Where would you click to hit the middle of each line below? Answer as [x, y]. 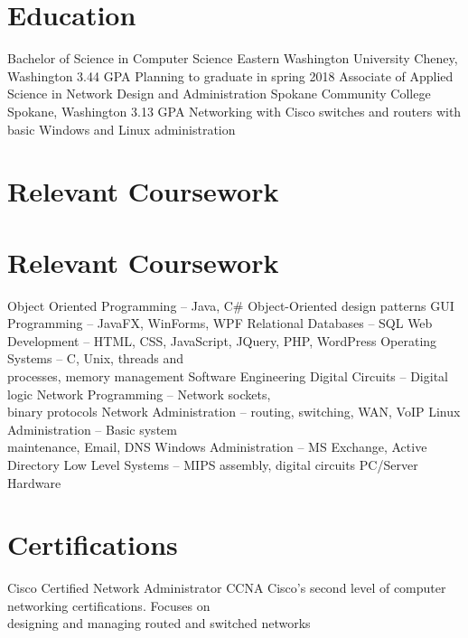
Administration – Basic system [92, 429]
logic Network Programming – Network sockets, [139, 394]
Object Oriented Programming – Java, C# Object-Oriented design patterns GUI [231, 305]
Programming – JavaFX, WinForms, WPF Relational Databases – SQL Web [220, 323]
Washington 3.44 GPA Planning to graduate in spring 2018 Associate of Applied [230, 75]
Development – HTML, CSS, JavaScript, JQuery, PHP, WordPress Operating [222, 340]
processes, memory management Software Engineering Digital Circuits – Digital [228, 375]
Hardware [34, 482]
